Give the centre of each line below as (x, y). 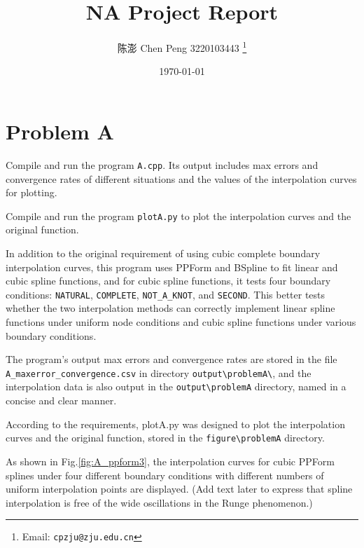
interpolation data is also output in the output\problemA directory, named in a (176, 386)
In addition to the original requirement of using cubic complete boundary (163, 253)
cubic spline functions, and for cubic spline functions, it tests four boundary (168, 281)
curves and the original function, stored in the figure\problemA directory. (165, 438)
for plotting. (31, 192)
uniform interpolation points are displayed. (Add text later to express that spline (179, 489)
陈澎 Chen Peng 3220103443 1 (182, 47)
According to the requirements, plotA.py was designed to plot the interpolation (175, 424)
